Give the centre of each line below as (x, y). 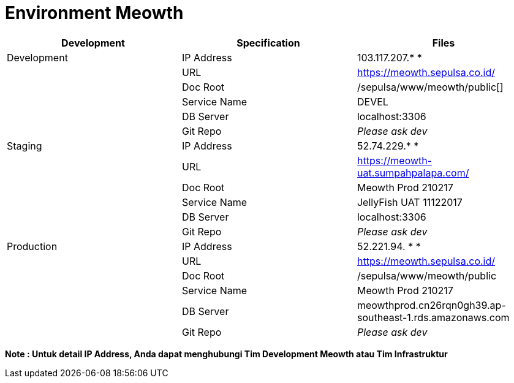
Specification (268, 43)
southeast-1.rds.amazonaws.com (433, 317)
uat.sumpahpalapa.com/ (413, 173)
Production (32, 246)
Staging (25, 146)
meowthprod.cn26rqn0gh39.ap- (431, 305)
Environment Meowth (94, 13)
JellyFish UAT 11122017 (410, 202)
